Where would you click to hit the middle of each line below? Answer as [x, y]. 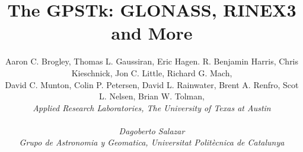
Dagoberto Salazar [152, 130]
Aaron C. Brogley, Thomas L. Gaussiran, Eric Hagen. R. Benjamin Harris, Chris [152, 61]
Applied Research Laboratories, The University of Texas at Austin [152, 107]
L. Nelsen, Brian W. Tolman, [152, 96]
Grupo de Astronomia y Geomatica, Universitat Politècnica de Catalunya [152, 142]
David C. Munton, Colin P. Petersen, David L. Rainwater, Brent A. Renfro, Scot [152, 84]
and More [152, 33]
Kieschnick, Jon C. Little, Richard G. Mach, [152, 72]
